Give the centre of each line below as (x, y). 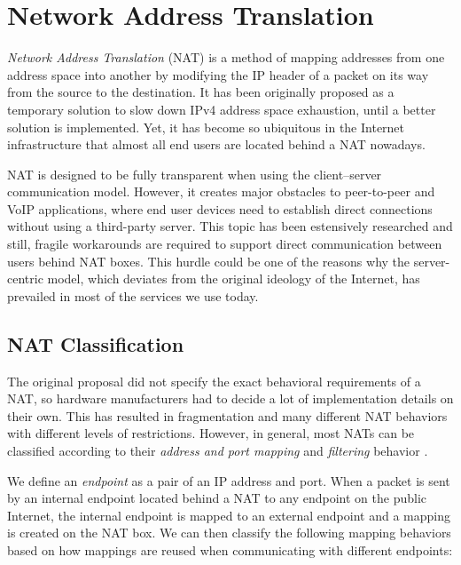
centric (25, 279)
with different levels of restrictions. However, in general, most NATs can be (211, 433)
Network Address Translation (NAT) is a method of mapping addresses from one (226, 57)
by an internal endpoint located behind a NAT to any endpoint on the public (217, 498)
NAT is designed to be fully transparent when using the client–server (195, 174)
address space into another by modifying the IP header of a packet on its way (218, 74)
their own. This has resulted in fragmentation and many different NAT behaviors (227, 415)
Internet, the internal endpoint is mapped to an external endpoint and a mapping (229, 515)
